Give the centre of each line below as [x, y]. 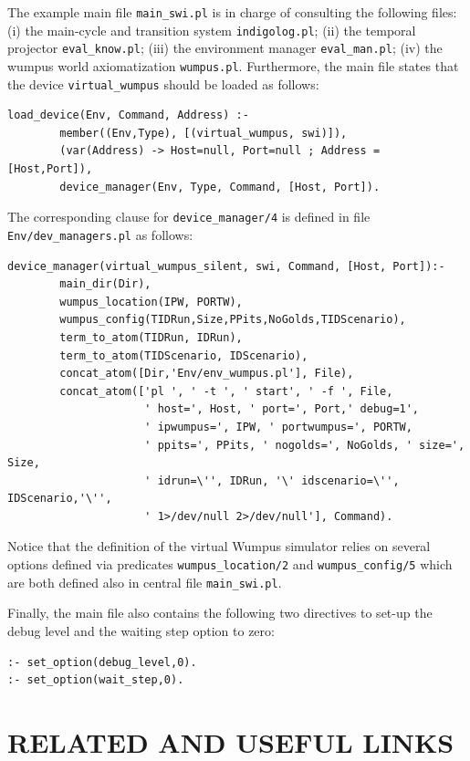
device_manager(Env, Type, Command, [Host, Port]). [220, 187]
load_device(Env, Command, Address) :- [128, 115]
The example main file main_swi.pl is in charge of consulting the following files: [232, 12]
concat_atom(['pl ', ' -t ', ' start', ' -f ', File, [226, 391]
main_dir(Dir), [105, 284]
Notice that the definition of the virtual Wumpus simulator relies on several [219, 546]
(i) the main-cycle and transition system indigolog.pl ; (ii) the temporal [212, 30]
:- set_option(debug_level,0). [102, 662]
